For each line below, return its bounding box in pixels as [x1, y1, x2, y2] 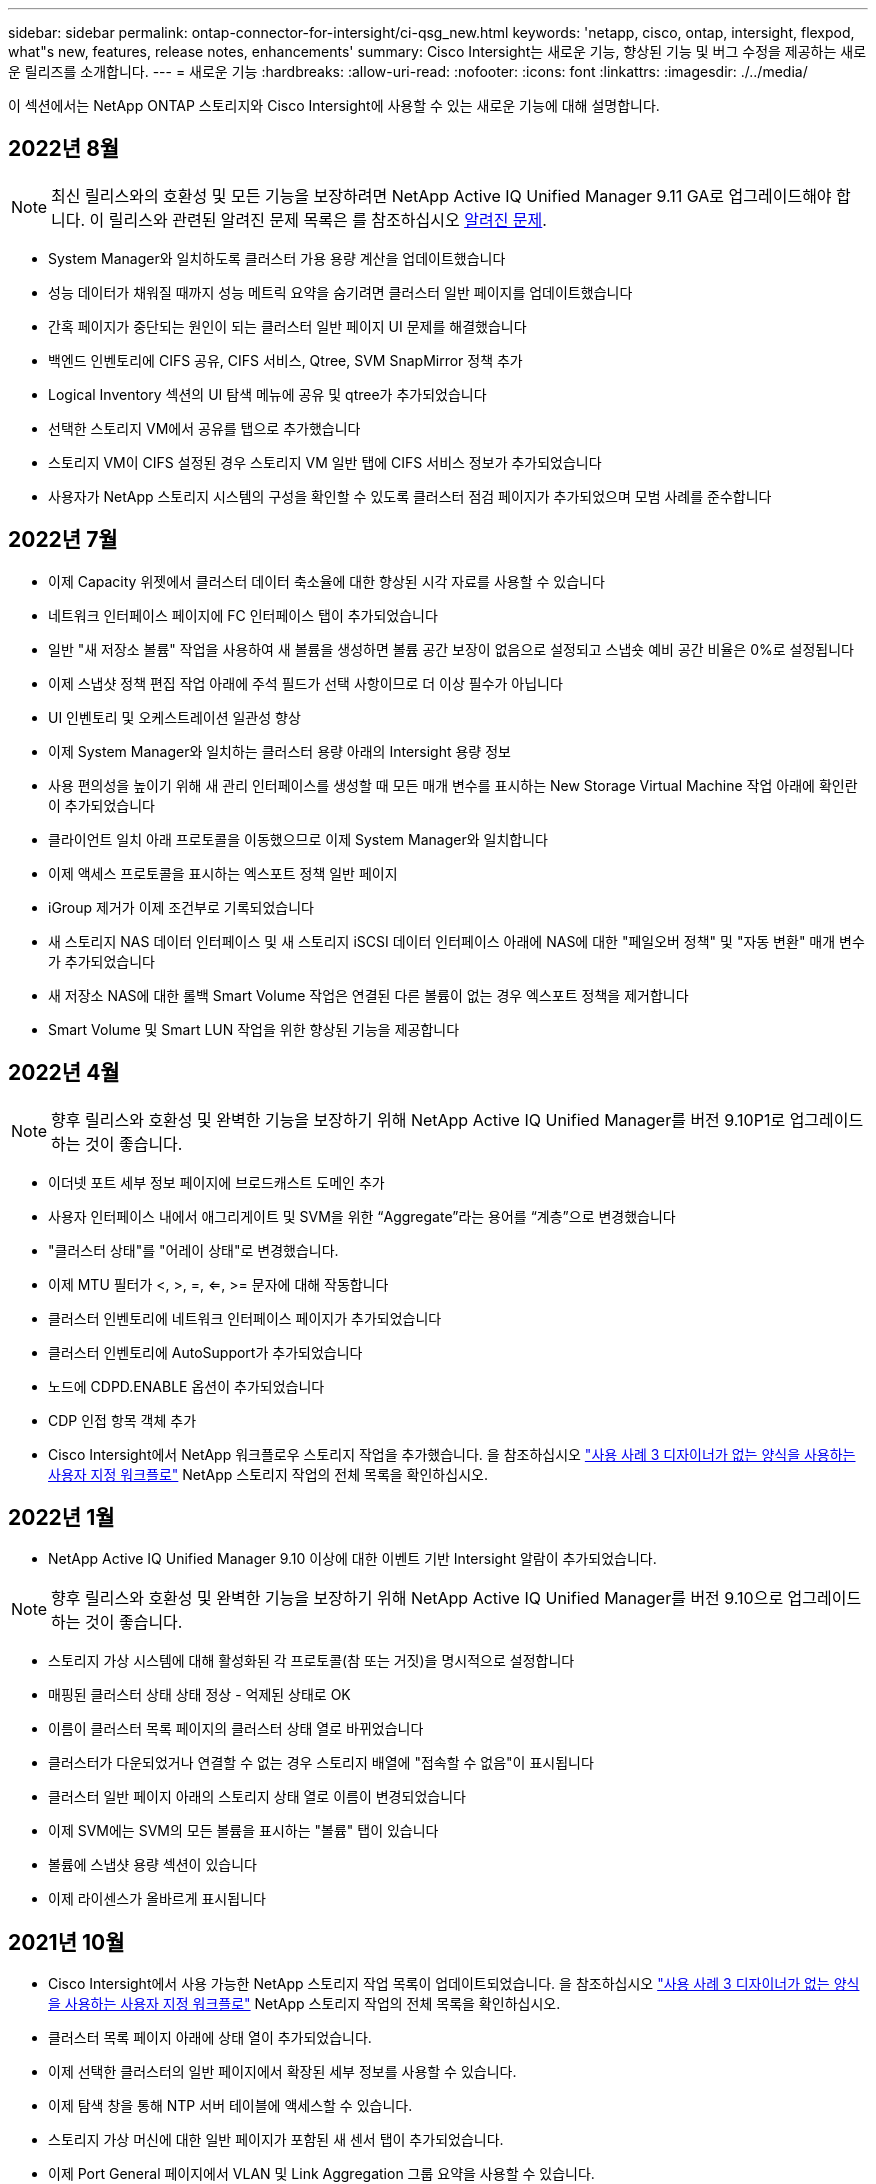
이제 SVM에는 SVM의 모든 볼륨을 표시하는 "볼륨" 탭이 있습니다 [48, 1822, 439, 1840]
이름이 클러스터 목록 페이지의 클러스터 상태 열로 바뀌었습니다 [48, 1720, 424, 1738]
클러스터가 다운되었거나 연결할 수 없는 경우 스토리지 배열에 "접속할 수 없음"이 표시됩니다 [48, 1754, 594, 1772]
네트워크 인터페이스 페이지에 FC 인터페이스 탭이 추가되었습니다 [48, 606, 438, 624]
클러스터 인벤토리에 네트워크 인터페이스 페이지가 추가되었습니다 [48, 1309, 442, 1327]
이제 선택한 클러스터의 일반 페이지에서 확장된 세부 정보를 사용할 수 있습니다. [48, 2063, 517, 2081]
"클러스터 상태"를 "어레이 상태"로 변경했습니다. [48, 1241, 339, 1259]
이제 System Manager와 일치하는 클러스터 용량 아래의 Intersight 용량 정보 [48, 742, 511, 760]
